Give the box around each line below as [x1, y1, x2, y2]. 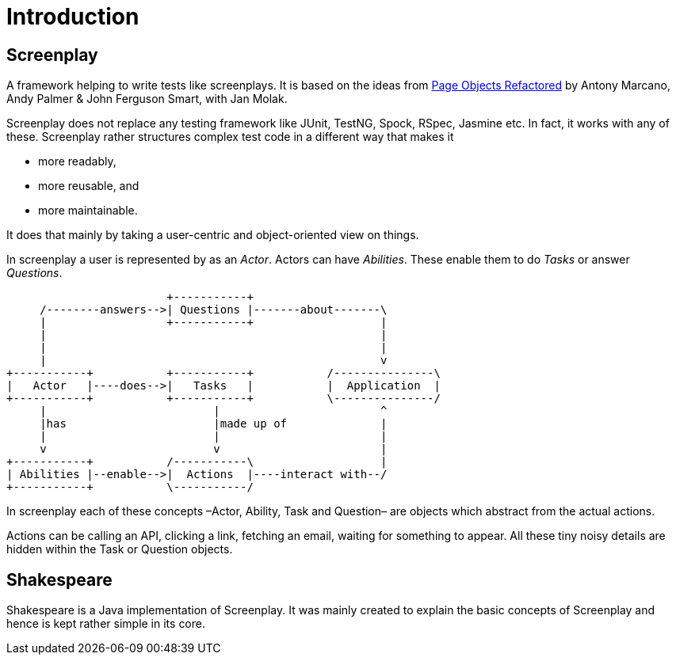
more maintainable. [38, 203, 138, 218]
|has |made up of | [40, 417, 388, 431]
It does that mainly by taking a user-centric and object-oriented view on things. [6, 228, 419, 242]
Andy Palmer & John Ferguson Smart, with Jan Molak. [6, 92, 288, 106]
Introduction [6, 3, 139, 30]
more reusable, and [38, 179, 139, 193]
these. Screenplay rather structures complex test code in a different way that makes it [6, 130, 454, 144]
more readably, [38, 154, 116, 169]
